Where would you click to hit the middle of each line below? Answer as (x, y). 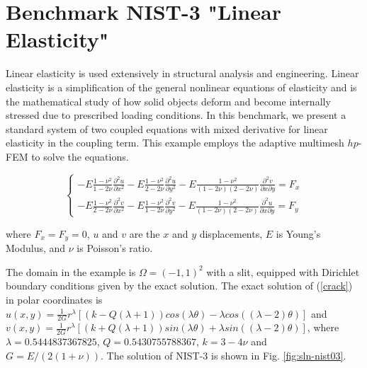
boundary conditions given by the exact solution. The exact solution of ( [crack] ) (179, 286)
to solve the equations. (80, 156)
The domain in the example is (71, 271)
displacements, (231, 233)
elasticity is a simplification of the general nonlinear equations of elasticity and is (181, 87)
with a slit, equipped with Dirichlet (283, 271)
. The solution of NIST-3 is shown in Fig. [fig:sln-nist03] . (224, 355)
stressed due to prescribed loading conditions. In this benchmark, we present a (176, 115)
